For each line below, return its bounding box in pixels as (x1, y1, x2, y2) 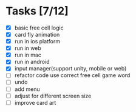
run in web (14, 45, 42, 52)
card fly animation (14, 31, 60, 38)
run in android (14, 58, 50, 66)
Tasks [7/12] (5, 4, 69, 18)
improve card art (14, 99, 56, 106)
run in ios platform (14, 38, 61, 45)
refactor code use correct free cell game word (14, 72, 131, 79)
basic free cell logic (14, 24, 64, 31)
